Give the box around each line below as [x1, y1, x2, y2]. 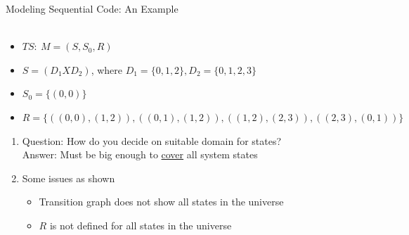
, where [91, 62, 123, 77]
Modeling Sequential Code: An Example [6, 1, 178, 15]
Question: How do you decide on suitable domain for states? [22, 133, 282, 148]
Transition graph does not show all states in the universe [39, 194, 284, 209]
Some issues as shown [22, 170, 115, 185]
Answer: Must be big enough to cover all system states [22, 147, 258, 162]
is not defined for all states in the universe [49, 217, 232, 232]
